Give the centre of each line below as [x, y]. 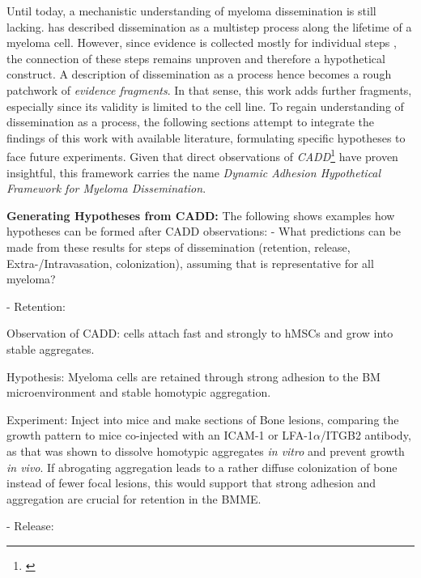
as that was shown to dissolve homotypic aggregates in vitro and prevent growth [206, 450]
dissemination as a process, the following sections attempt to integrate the [191, 122]
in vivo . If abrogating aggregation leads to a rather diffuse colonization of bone [202, 467]
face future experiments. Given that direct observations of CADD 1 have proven [202, 155]
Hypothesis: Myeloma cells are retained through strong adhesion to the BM [193, 376]
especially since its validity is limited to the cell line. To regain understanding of [205, 106]
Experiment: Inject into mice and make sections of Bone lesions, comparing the [203, 419]
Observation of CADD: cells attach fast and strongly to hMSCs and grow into [200, 333]
